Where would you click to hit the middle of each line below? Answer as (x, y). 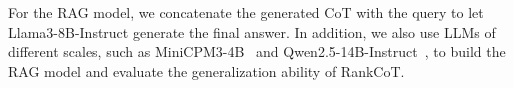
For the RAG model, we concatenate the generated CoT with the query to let (246, 12)
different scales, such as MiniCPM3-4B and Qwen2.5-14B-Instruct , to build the (257, 51)
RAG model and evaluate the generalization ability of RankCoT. (206, 70)
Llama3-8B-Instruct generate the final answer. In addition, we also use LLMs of (252, 31)
